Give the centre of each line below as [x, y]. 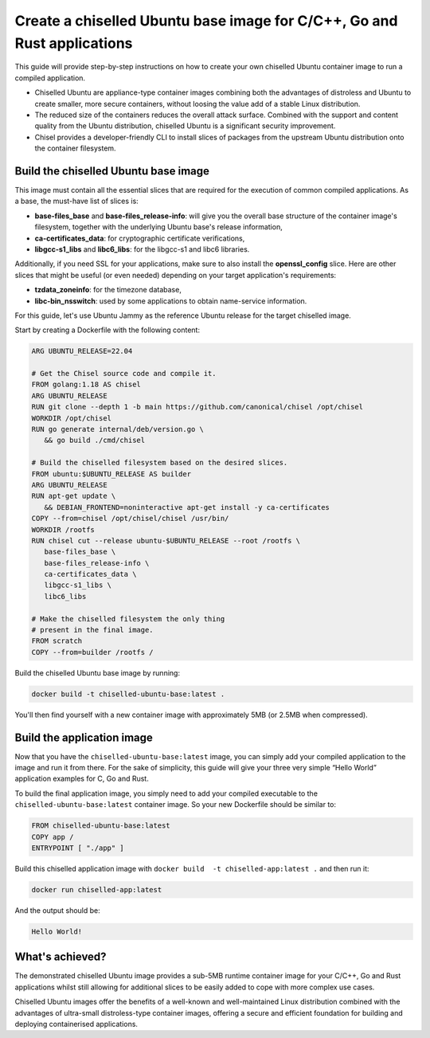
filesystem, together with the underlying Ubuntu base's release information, [158, 227]
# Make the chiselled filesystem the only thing [128, 619]
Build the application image [84, 737]
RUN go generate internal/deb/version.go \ [118, 429]
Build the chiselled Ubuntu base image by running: [98, 672]
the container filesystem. [75, 148]
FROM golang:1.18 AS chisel [86, 385]
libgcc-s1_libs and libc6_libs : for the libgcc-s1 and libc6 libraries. [142, 249]
